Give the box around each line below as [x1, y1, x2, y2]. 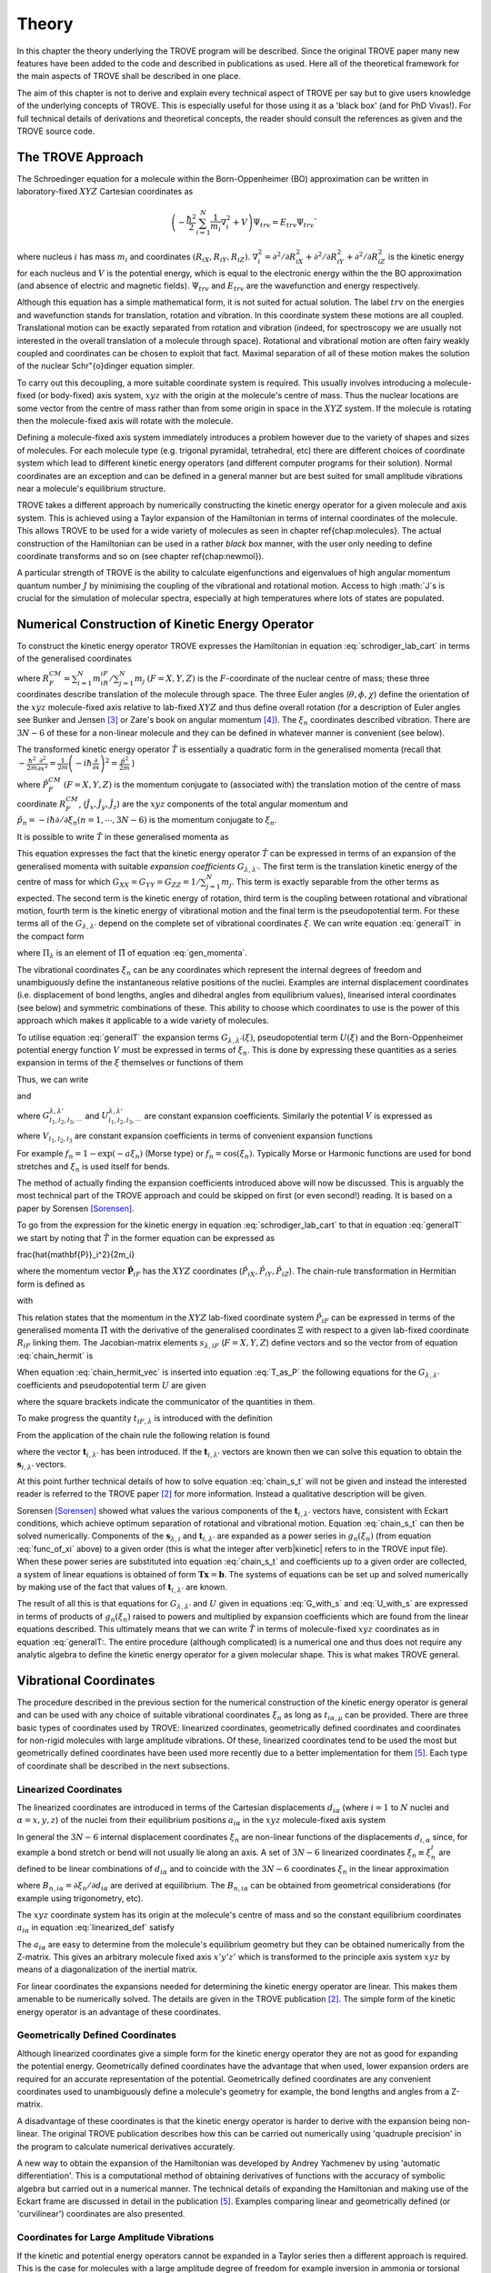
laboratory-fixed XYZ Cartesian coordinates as [16, 186, 194, 197]
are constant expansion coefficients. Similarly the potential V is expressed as [144, 1110, 433, 1121]
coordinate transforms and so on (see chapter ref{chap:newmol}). [16, 550, 265, 561]
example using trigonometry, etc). [16, 1892, 144, 1904]
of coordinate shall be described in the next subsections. [16, 1760, 231, 1771]
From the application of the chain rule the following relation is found [16, 1429, 270, 1440]
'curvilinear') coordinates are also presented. [16, 2208, 185, 2219]
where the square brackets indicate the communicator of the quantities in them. [16, 1396, 316, 1407]
